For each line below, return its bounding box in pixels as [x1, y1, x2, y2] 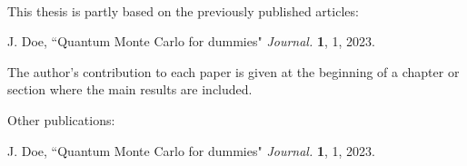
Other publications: [7, 110, 115, 129]
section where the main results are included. [7, 80, 253, 99]
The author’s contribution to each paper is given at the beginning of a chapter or [7, 62, 460, 81]
